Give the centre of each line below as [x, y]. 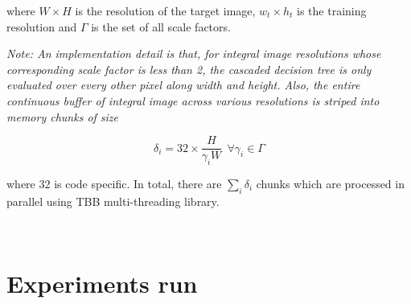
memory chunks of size [63, 116]
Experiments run [102, 283]
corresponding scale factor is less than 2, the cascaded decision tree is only [189, 69]
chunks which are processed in [330, 184]
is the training [332, 10]
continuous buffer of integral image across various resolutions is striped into [193, 100]
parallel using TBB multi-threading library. [113, 201]
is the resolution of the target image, [165, 10]
